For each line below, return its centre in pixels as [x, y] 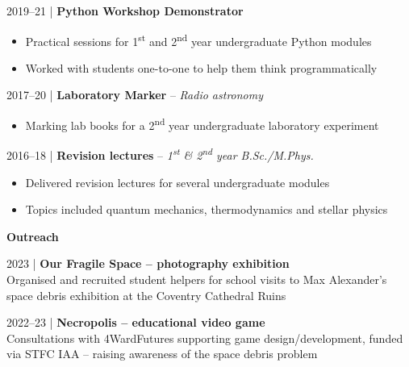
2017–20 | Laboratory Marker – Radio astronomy [135, 95]
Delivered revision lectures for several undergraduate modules [177, 182]
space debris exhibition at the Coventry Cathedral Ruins [146, 295]
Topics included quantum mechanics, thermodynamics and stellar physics [207, 209]
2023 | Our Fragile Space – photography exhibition [148, 263]
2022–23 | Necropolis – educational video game [136, 322]
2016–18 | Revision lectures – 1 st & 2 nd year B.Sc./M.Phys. [160, 154]
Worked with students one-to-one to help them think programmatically [201, 67]
